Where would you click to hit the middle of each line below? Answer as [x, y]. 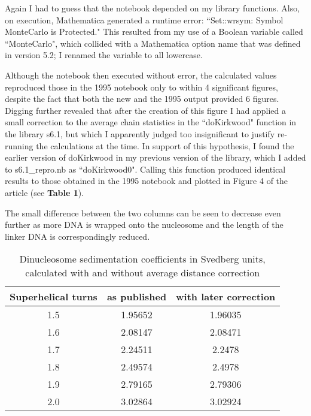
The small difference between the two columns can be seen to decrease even [143, 212]
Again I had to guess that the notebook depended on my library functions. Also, [153, 8]
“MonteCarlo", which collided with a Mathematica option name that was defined [153, 43]
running [19, 145]
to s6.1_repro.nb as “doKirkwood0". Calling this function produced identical [145, 169]
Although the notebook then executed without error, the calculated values [141, 75]
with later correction [226, 297]
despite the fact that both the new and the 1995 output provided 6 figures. [142, 99]
